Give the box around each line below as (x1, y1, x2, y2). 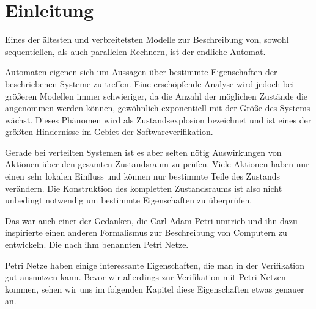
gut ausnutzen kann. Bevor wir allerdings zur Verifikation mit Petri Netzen (5, 271, 286, 283)
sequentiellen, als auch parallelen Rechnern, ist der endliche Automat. (5, 45, 266, 57)
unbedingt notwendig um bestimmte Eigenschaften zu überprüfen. (5, 194, 252, 206)
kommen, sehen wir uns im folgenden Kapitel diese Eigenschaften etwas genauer (5, 282, 304, 295)
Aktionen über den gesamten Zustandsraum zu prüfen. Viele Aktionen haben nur (5, 158, 309, 170)
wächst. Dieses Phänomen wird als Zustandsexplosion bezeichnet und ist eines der (5, 113, 312, 126)
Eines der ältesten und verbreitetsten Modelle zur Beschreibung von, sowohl (5, 33, 289, 46)
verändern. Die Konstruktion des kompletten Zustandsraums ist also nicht (5, 181, 282, 194)
